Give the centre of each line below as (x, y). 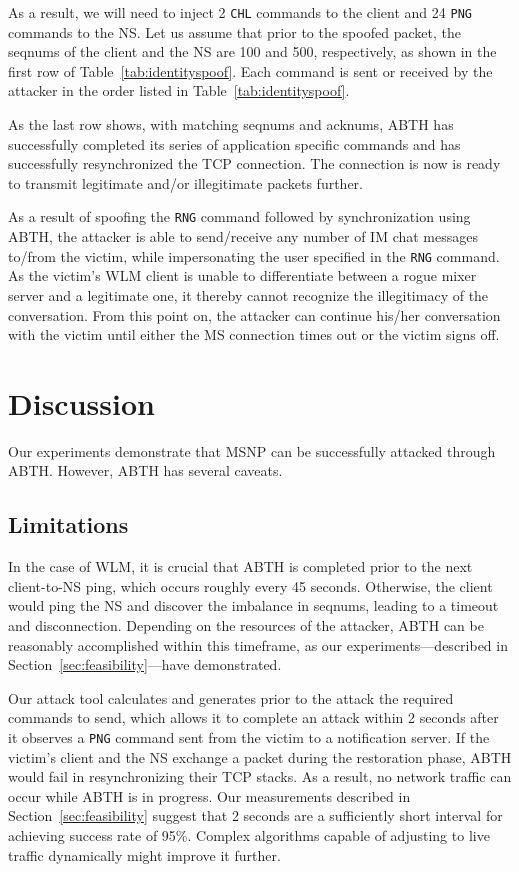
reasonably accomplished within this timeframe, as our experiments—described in (258, 644)
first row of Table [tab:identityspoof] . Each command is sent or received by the (250, 70)
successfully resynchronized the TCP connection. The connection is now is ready (254, 163)
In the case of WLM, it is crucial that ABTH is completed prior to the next (240, 566)
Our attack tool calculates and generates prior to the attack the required (231, 697)
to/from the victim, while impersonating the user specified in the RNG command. (254, 255)
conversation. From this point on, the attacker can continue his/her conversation (254, 314)
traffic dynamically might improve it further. (144, 854)
